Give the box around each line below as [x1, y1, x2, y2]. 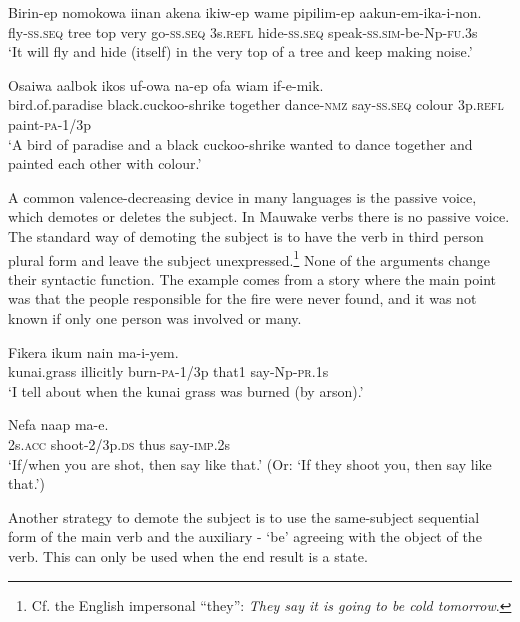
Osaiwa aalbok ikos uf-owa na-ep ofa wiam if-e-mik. [8, 74, 324, 95]
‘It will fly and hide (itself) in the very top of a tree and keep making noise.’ [8, 41, 473, 62]
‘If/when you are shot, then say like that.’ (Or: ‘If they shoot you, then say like [8, 453, 492, 474]
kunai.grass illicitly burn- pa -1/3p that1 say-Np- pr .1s [8, 361, 329, 382]
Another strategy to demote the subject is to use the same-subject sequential [8, 506, 480, 527]
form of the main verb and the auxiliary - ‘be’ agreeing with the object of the [8, 526, 482, 547]
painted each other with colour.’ [8, 153, 202, 174]
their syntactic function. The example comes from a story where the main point [8, 268, 497, 289]
